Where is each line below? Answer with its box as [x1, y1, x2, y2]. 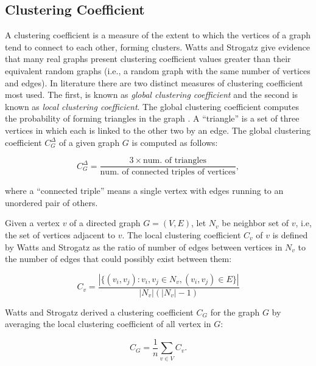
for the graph [210, 305, 260, 318]
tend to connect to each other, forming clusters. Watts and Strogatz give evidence [5, 40, 310, 53]
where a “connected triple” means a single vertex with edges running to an [5, 184, 284, 197]
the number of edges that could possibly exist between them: [5, 252, 232, 265]
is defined [272, 228, 308, 241]
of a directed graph [69, 216, 141, 229]
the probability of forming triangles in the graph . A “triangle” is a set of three [5, 112, 300, 125]
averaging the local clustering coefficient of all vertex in [5, 317, 211, 330]
